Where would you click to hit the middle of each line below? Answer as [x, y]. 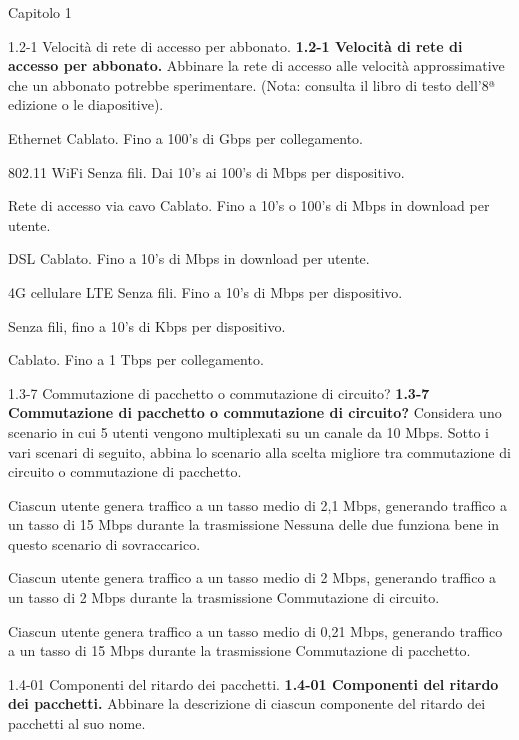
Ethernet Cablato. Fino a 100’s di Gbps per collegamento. [186, 137]
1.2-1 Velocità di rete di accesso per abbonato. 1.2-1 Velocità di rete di [235, 45]
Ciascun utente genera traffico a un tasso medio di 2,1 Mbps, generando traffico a [257, 504]
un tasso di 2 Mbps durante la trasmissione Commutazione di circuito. [224, 597]
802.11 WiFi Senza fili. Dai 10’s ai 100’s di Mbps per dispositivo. [206, 171]
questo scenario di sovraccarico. [104, 543]
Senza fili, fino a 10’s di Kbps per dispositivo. [147, 325]
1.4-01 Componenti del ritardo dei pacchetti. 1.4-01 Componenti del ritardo [253, 683]
